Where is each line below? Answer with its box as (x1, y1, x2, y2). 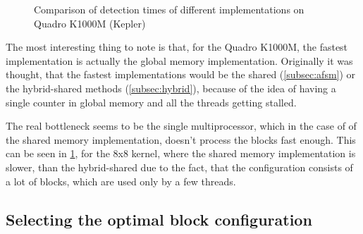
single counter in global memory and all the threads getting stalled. (6, 94, 297, 109)
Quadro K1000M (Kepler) (34, 16, 146, 30)
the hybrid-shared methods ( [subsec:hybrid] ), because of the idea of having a (6, 80, 336, 95)
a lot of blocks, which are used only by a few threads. (6, 173, 236, 188)
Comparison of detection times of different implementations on (34, 2, 304, 16)
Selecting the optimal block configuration (6, 208, 312, 230)
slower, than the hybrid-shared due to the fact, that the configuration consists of (6, 159, 353, 174)
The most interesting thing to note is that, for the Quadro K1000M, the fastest (6, 39, 348, 54)
